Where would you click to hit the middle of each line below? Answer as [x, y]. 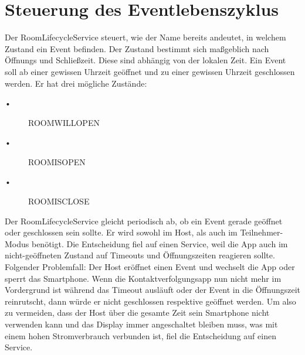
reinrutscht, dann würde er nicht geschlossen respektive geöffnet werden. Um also [150, 301]
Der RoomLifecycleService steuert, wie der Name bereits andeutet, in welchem [145, 37]
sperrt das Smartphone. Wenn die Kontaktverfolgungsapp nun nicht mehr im [143, 278]
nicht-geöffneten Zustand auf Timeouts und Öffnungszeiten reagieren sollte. [140, 255]
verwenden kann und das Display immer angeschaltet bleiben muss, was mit [141, 324]
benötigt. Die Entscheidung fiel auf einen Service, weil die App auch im [160, 243]
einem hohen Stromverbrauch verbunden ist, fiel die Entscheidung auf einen [140, 335]
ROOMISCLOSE [59, 201]
